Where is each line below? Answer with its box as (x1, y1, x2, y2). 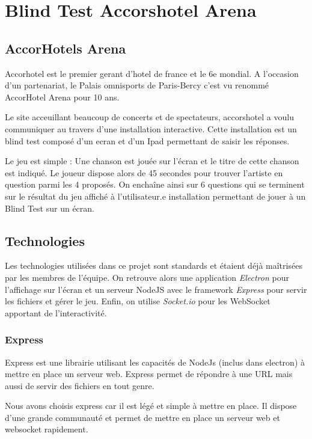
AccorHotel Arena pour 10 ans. (5, 90, 120, 103)
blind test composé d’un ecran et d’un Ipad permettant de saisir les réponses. (5, 134, 290, 147)
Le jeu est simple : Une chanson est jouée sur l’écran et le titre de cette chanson (5, 155, 299, 167)
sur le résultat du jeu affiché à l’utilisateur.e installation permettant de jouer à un (5, 189, 306, 202)
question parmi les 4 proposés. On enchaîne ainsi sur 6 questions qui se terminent (5, 178, 305, 191)
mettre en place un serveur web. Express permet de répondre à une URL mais (5, 367, 293, 380)
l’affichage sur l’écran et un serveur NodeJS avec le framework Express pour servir (5, 283, 307, 295)
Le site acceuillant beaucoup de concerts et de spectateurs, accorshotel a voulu (5, 111, 294, 123)
